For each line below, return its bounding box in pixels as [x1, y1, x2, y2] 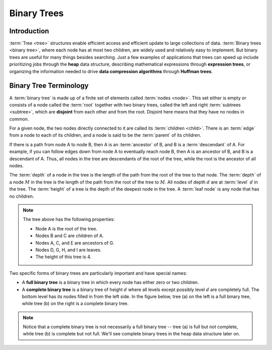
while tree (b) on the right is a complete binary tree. [22, 301, 129, 307]
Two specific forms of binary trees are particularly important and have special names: [9, 270, 187, 276]
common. [9, 116, 29, 122]
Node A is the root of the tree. [35, 225, 98, 231]
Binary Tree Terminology [9, 81, 89, 90]
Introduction [9, 27, 49, 35]
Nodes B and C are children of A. [35, 232, 104, 239]
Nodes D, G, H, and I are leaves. [35, 247, 102, 253]
